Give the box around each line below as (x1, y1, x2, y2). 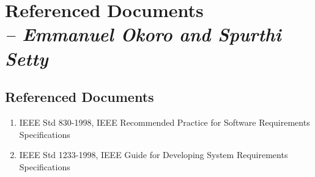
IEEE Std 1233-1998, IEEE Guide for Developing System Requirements (19, 148, 288, 161)
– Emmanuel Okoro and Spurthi (5, 21, 281, 47)
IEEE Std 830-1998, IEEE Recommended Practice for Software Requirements (19, 115, 310, 128)
